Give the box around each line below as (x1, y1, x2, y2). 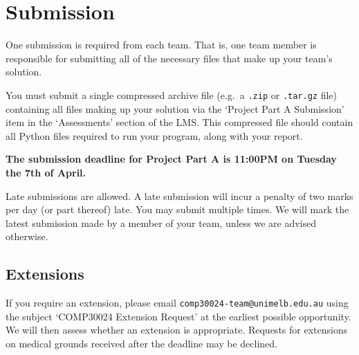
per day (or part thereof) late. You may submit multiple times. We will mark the (6, 202, 349, 217)
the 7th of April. (6, 165, 86, 179)
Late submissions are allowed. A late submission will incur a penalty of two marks (6, 188, 353, 203)
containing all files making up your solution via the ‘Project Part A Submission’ (6, 101, 344, 116)
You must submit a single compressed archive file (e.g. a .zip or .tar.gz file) (6, 87, 337, 102)
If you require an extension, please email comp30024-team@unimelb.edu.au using (6, 295, 349, 310)
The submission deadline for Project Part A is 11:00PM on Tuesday (6, 152, 337, 166)
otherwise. (6, 229, 48, 244)
